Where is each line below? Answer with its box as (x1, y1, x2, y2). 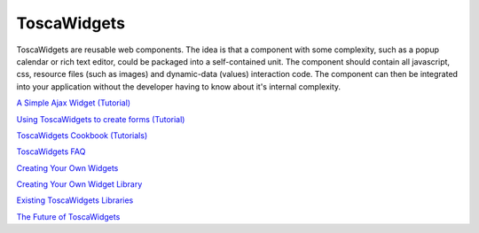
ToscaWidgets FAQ (16, 146, 86, 157)
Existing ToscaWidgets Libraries (16, 195, 134, 206)
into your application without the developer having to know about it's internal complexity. (16, 81, 342, 92)
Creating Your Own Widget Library (16, 179, 143, 190)
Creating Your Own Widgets (16, 162, 119, 173)
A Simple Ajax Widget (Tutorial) (16, 97, 131, 108)
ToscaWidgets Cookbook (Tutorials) (16, 129, 148, 141)
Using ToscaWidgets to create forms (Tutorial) (16, 113, 185, 124)
